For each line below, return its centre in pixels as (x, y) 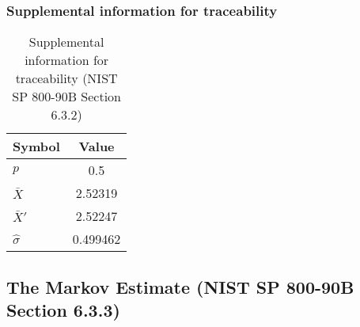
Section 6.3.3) (63, 310)
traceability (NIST (66, 78)
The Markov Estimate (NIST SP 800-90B (180, 286)
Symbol (36, 146)
